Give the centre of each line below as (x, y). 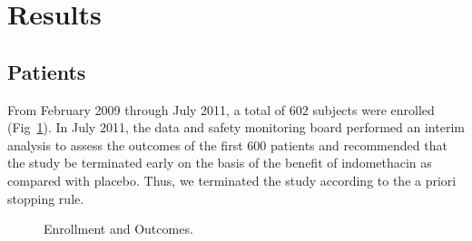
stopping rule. (46, 198)
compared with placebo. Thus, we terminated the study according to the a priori (232, 180)
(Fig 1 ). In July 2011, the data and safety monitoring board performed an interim (236, 127)
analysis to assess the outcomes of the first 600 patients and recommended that (227, 145)
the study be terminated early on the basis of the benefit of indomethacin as (220, 163)
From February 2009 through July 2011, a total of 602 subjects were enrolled (221, 109)
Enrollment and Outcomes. (118, 229)
